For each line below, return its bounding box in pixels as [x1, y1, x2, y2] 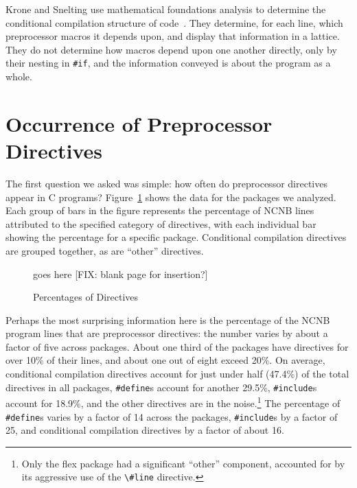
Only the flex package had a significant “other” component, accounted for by [21, 456, 345, 470]
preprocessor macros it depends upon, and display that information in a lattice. [5, 29, 340, 43]
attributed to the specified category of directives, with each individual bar [5, 216, 316, 231]
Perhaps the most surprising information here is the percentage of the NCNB [5, 312, 330, 327]
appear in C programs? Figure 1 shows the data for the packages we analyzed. [5, 189, 336, 204]
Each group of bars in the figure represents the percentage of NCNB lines [5, 203, 314, 218]
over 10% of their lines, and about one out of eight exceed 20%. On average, [5, 353, 325, 367]
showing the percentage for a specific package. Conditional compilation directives [5, 230, 347, 244]
